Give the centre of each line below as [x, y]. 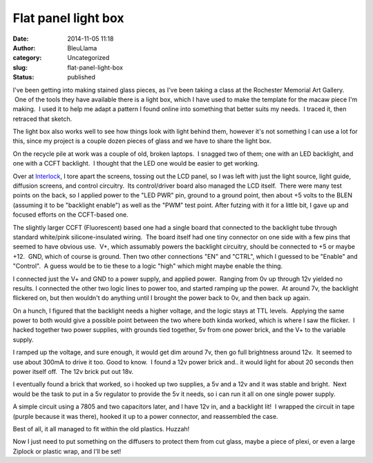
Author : [24, 48]
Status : [23, 77]
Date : [21, 39]
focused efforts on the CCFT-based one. [70, 215]
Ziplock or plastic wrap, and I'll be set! [67, 451]
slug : [20, 67]
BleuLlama [82, 48]
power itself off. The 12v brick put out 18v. [73, 372]
